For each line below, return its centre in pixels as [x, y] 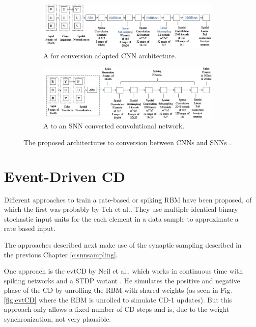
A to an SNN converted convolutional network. [114, 126]
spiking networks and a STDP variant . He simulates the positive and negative [122, 280]
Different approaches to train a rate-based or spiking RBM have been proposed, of [128, 199]
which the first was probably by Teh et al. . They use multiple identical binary [121, 209]
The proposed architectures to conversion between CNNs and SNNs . [128, 142]
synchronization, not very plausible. [57, 319]
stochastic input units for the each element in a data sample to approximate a [121, 218]
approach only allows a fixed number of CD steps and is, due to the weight [117, 309]
